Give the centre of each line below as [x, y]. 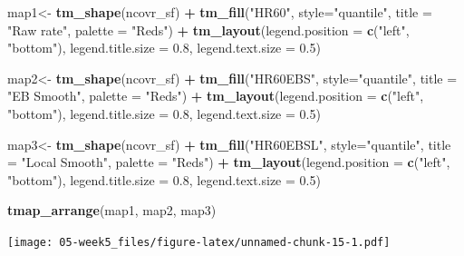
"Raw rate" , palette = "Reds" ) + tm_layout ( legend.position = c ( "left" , [208, 30]
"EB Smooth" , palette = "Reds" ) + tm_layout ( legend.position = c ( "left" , [216, 96]
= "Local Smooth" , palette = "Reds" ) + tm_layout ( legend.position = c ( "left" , [229, 162]
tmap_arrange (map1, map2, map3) [112, 210]
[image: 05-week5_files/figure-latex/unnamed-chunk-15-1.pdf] [199, 242]
